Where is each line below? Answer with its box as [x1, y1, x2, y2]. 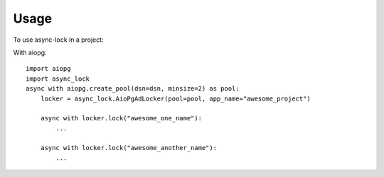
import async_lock [26, 74, 90, 83]
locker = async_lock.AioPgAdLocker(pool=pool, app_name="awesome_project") [40, 94, 311, 103]
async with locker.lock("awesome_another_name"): [40, 144, 217, 152]
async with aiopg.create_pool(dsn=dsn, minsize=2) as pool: [26, 85, 240, 93]
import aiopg [26, 64, 71, 73]
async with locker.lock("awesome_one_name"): [40, 114, 203, 122]
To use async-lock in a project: [13, 35, 104, 44]
